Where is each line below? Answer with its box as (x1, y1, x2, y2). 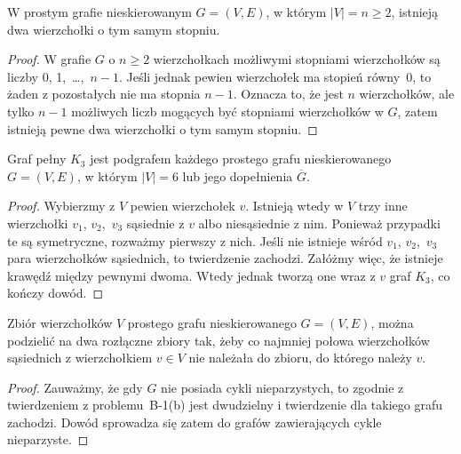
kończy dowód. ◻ (7, 283, 104, 302)
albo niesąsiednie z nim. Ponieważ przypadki (198, 213, 441, 232)
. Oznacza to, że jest (233, 84, 344, 103)
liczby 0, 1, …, (7, 67, 84, 85)
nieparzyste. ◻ (7, 430, 89, 449)
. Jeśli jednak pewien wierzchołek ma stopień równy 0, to (118, 67, 432, 85)
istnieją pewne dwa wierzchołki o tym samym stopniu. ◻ (7, 119, 318, 138)
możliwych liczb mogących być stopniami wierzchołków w (71, 101, 384, 120)
